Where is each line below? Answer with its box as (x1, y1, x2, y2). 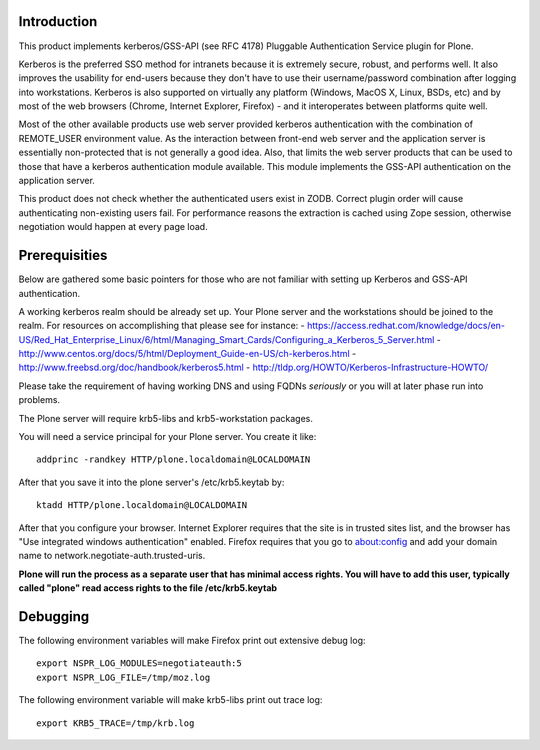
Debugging (18, 608, 90, 625)
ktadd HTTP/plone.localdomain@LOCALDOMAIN (36, 500, 248, 511)
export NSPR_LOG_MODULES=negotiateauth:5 (36, 658, 242, 669)
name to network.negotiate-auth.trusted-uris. (18, 550, 206, 562)
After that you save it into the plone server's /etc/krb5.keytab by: (18, 476, 285, 488)
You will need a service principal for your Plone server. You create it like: (18, 431, 317, 443)
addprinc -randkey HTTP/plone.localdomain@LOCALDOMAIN (36, 454, 311, 465)
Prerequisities (18, 247, 108, 264)
